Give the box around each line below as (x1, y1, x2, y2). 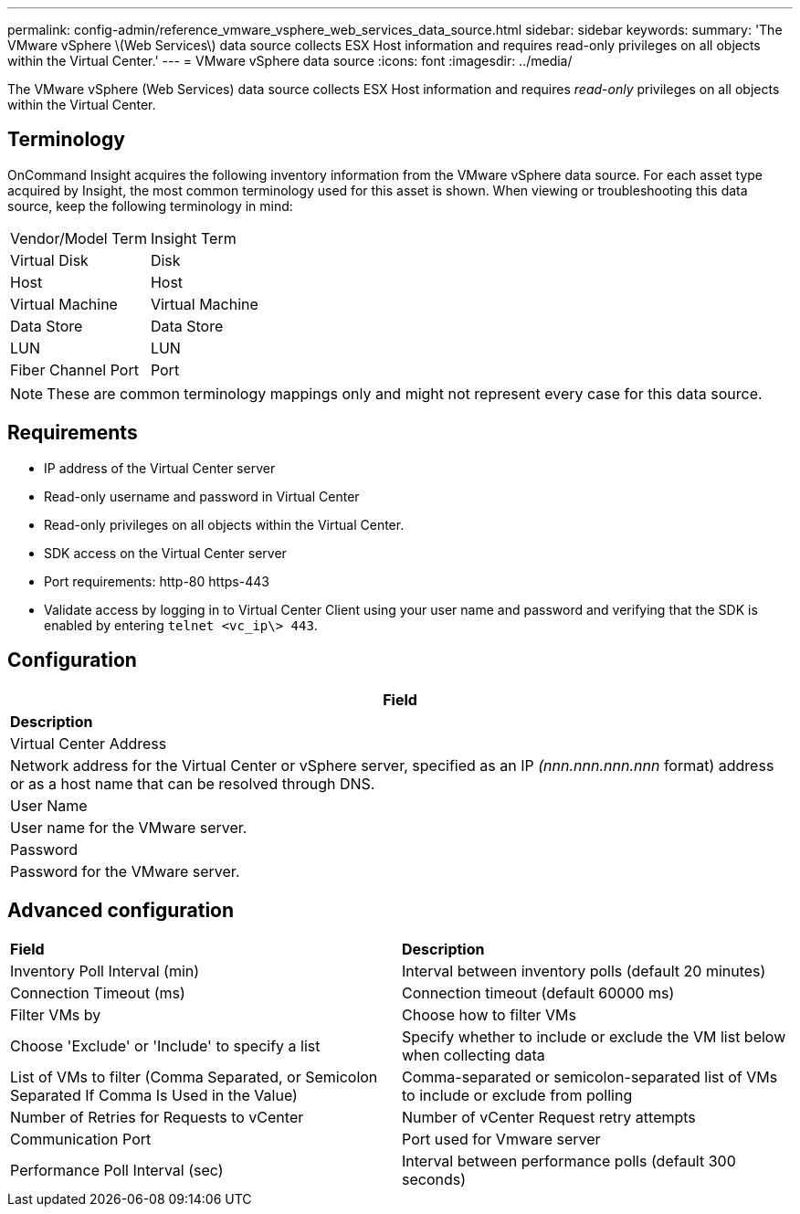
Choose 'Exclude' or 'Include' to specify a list (10, 1037, 321, 1056)
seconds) (402, 1170, 467, 1189)
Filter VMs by (10, 1006, 101, 1025)
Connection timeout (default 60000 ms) (402, 984, 675, 1003)
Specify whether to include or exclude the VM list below (402, 1028, 786, 1047)
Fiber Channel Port (10, 360, 139, 379)
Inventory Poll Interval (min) (10, 962, 200, 981)
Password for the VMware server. (10, 861, 240, 881)
